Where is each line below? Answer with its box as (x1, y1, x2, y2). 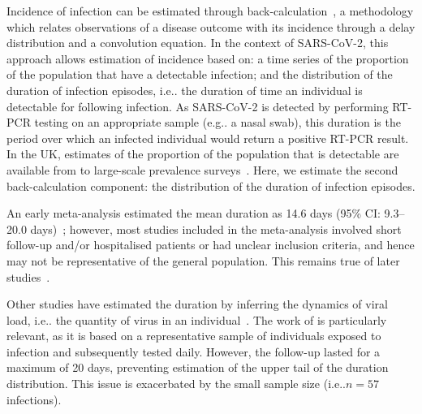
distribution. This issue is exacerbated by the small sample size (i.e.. (6, 375, 346, 392)
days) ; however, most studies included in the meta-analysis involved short (30, 220, 402, 237)
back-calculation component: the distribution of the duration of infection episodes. (6, 177, 416, 194)
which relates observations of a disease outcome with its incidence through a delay (6, 18, 416, 35)
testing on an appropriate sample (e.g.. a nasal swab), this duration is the (34, 114, 401, 131)
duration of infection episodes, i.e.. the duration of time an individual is (6, 81, 363, 98)
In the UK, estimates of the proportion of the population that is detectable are (6, 145, 399, 162)
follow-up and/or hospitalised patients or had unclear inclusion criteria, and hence (6, 236, 415, 253)
